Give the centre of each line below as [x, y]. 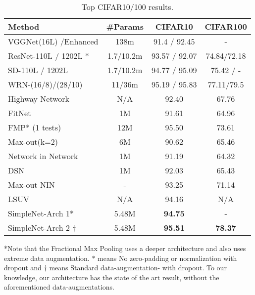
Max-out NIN [31, 185]
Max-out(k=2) [33, 142]
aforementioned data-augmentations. [59, 287]
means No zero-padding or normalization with [167, 258]
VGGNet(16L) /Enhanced [53, 41]
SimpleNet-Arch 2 [39, 228]
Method [24, 26]
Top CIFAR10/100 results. [127, 7]
